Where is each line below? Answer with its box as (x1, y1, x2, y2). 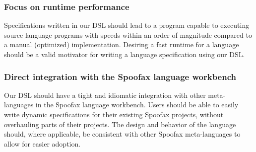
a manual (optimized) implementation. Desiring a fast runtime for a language (4, 39, 239, 50)
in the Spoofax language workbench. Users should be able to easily (35, 99, 239, 110)
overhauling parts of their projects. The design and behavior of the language (4, 119, 236, 129)
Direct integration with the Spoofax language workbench (4, 70, 236, 82)
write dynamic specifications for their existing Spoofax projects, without (4, 109, 224, 119)
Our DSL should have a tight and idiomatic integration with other (4, 89, 206, 100)
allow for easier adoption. (4, 138, 81, 149)
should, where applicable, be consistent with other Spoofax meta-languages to (4, 129, 241, 139)
